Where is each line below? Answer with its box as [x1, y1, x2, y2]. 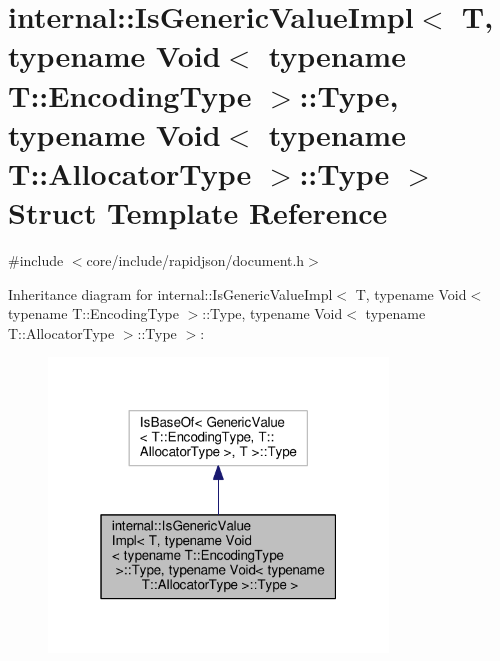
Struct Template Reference [8, 192, 388, 233]
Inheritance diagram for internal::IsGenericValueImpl [8, 283, 333, 304]
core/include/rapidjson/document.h [86, 250, 305, 271]
